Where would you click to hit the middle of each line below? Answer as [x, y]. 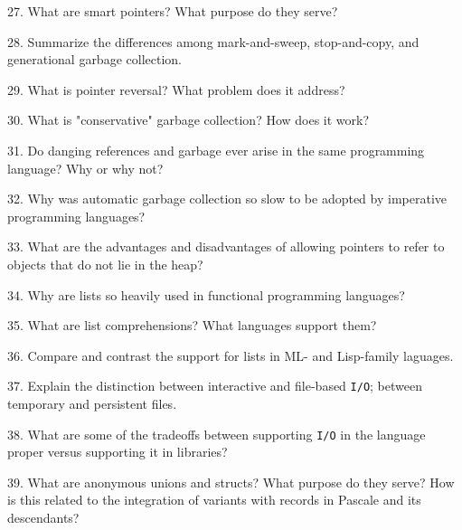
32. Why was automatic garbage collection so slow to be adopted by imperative [227, 199]
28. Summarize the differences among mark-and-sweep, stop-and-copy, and [213, 41]
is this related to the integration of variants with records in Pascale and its [214, 500]
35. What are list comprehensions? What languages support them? [192, 325]
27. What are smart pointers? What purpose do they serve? [173, 11]
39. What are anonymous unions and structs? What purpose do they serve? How [231, 482]
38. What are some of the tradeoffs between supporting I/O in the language [217, 434]
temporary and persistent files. [92, 403]
